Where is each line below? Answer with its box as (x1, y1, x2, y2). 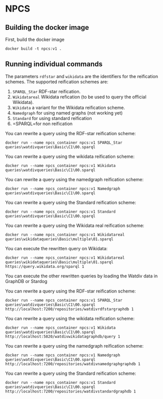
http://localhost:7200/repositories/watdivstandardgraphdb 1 (5, 389, 136, 394)
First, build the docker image (5, 36, 64, 42)
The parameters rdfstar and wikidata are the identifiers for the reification (5, 73, 158, 79)
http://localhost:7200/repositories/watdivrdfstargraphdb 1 (5, 306, 134, 312)
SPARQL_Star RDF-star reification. (12, 88, 81, 94)
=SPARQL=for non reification (12, 121, 73, 127)
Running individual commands (5, 60, 103, 69)
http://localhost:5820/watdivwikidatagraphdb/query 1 (5, 334, 121, 339)
